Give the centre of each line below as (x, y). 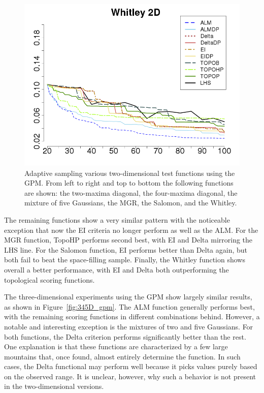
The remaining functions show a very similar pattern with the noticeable (117, 219)
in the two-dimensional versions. (54, 386)
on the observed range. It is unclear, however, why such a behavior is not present (130, 376)
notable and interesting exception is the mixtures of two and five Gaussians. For (129, 326)
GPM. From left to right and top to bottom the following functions (129, 183)
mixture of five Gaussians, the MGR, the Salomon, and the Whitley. (131, 203)
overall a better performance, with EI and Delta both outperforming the (117, 269)
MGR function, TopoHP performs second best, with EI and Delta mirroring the (128, 240)
